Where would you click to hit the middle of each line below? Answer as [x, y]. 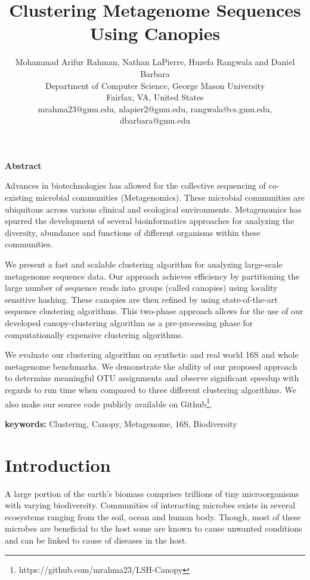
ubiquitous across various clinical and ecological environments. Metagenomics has [153, 209]
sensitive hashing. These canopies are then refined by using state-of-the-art [141, 299]
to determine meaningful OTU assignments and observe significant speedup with [152, 378]
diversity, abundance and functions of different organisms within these [133, 232]
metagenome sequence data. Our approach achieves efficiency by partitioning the [152, 276]
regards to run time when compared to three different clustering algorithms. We [151, 389]
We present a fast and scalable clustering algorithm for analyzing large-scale [144, 264]
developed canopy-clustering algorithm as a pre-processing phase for [129, 323]
